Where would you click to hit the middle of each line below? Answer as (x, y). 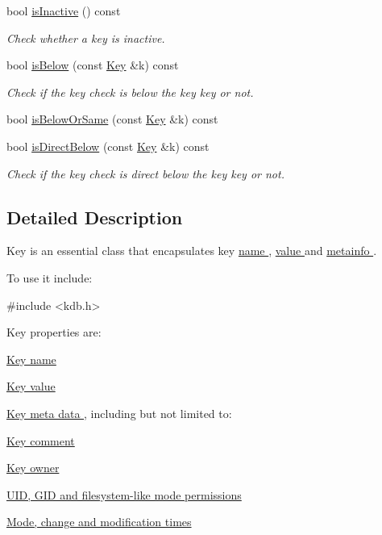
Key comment (41, 440)
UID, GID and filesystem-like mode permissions (124, 494)
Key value (31, 386)
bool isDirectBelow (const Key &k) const (108, 146)
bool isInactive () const (64, 10)
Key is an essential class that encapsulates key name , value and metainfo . (192, 251)
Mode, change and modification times (99, 522)
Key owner (33, 468)
